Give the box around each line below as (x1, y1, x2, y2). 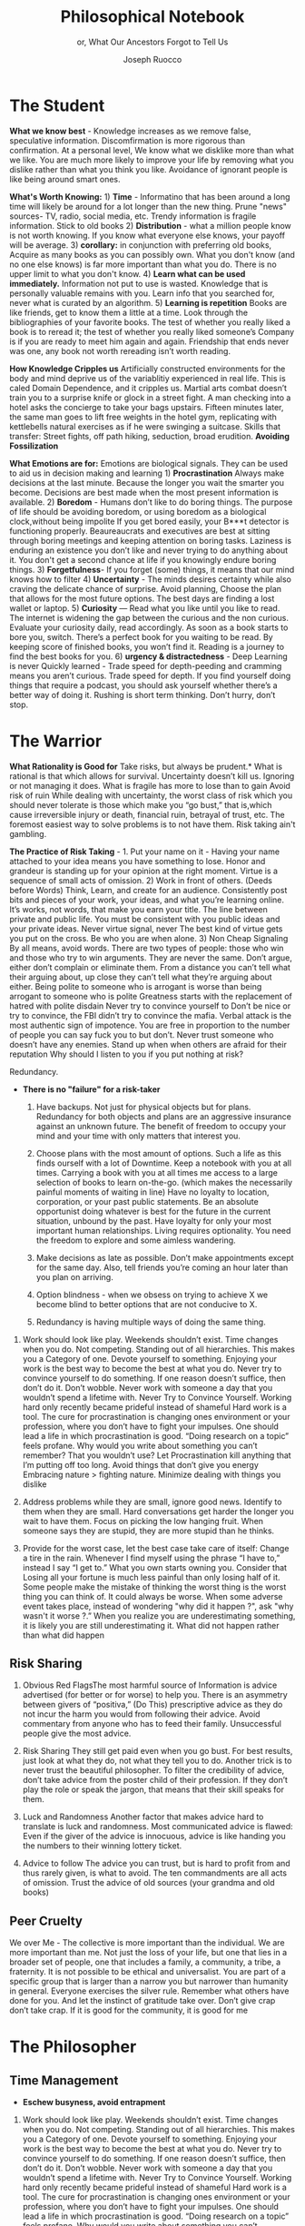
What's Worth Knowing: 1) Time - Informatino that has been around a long (9, 191, 290, 202)
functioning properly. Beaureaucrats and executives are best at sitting (9, 525, 271, 537)
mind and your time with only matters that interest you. (35, 1130, 241, 1141)
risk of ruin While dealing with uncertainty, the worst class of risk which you (9, 790, 293, 801)
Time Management (9, 2073, 119, 2088)
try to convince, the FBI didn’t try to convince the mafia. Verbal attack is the (9, 1010, 292, 1020)
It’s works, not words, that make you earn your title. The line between (9, 903, 268, 914)
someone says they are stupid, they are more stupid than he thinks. (22, 1525, 275, 1536)
